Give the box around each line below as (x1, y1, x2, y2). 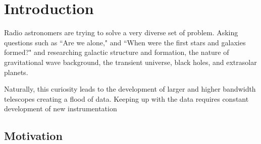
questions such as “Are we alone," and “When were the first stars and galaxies (4, 37, 246, 47)
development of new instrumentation (4, 103, 117, 114)
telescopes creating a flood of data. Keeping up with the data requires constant (4, 93, 249, 104)
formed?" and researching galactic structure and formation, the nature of (4, 47, 229, 57)
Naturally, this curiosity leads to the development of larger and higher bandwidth (4, 84, 256, 94)
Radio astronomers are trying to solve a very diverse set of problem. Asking (4, 27, 238, 38)
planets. (4, 66, 28, 77)
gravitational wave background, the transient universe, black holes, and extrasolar (4, 56, 257, 67)
